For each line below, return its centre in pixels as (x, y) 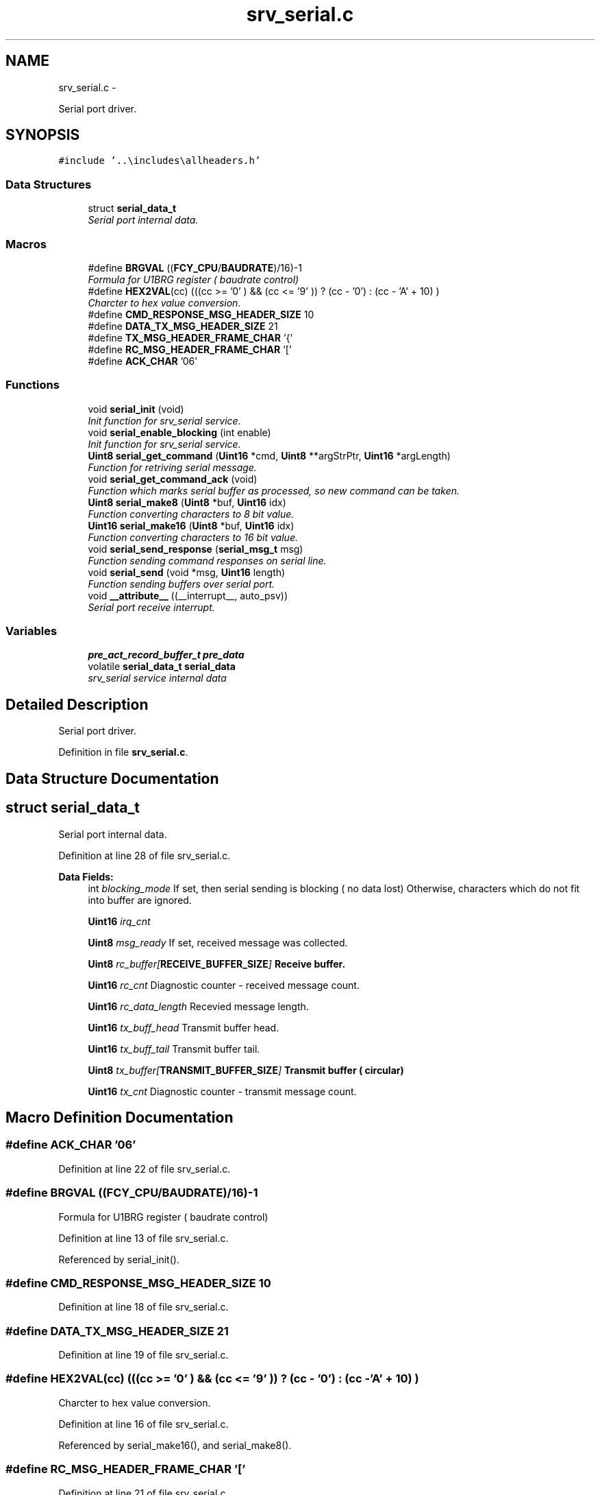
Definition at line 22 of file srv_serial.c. (145, 1169)
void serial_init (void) (136, 409)
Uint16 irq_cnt (119, 921)
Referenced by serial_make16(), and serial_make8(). (175, 1445)
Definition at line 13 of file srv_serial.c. (143, 1238)
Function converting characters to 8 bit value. (191, 514)
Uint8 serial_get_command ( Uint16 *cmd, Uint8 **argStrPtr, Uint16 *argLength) (269, 455)
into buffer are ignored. (140, 900)
